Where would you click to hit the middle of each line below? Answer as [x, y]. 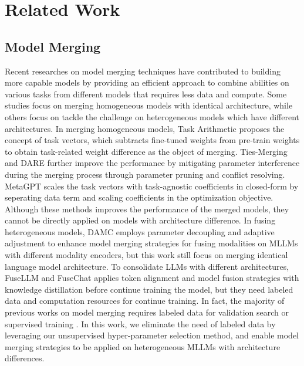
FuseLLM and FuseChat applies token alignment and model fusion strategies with [152, 278]
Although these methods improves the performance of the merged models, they [147, 209]
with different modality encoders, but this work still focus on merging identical [146, 255]
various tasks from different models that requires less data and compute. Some [146, 94]
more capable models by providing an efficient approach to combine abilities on [147, 82]
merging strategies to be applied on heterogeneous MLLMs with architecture [143, 346]
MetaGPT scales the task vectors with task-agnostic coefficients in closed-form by [152, 186]
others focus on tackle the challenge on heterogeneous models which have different [152, 116]
